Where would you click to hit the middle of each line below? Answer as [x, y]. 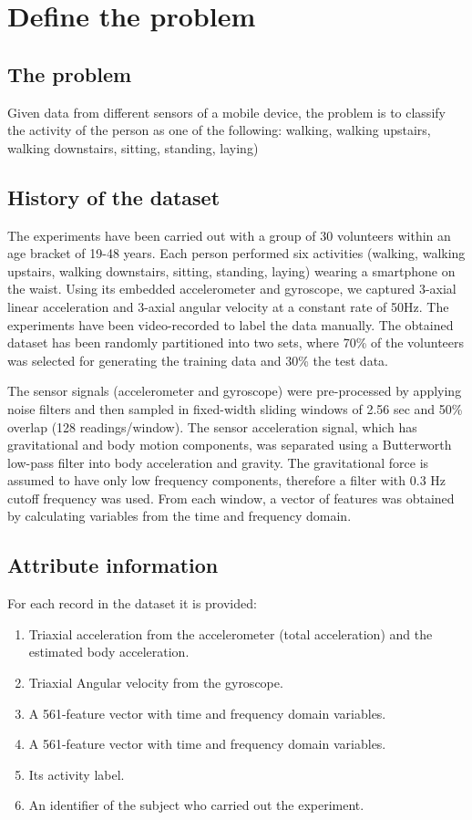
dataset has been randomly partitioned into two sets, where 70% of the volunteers [236, 343]
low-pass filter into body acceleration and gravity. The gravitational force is [218, 462]
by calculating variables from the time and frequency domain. [180, 516]
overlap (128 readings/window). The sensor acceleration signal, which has [212, 426]
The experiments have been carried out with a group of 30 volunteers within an [229, 235]
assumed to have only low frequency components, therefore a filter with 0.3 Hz [227, 480]
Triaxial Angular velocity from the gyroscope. [156, 683]
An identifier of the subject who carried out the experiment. [196, 805]
